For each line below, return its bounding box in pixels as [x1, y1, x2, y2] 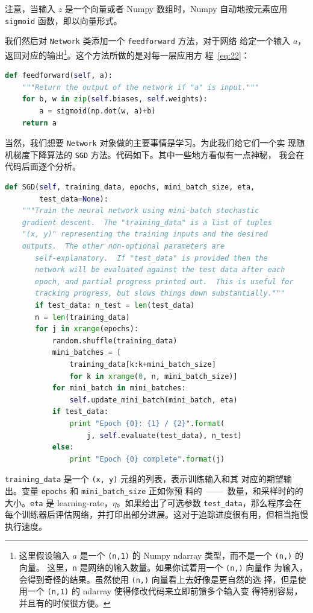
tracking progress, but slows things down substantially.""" [35, 289, 285, 298]
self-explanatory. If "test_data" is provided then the [35, 253, 268, 262]
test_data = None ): [39, 194, 108, 203]
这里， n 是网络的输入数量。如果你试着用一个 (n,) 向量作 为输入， [47, 561, 308, 574]
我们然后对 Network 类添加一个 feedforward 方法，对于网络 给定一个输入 [5, 34, 291, 47]
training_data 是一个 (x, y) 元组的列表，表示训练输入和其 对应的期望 [5, 472, 284, 485]
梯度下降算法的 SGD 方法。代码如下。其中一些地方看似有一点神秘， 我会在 [13, 148, 305, 160]
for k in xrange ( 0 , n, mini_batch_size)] [69, 372, 238, 381]
